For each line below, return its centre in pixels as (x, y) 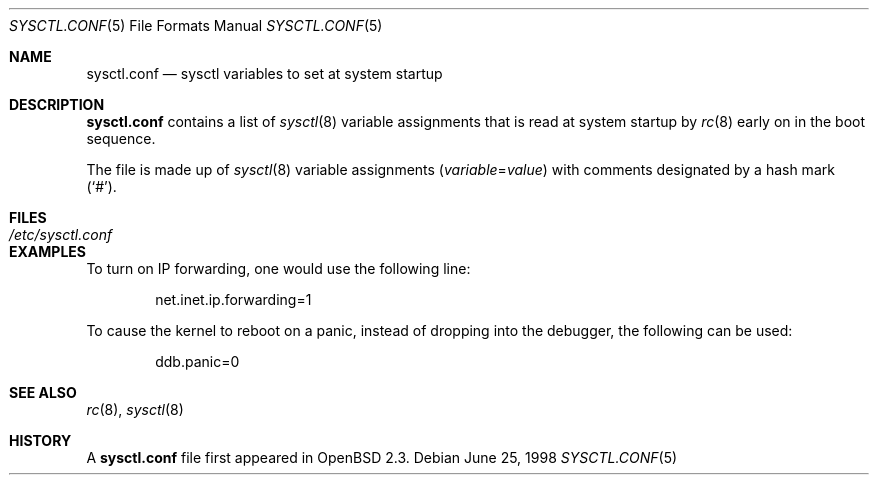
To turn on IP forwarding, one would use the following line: (278, 268)
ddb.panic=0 (197, 361)
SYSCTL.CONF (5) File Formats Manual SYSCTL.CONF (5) (196, 25)
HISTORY (40, 440)
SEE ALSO (43, 392)
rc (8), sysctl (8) (135, 409)
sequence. (121, 138)
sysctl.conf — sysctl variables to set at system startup (264, 73)
